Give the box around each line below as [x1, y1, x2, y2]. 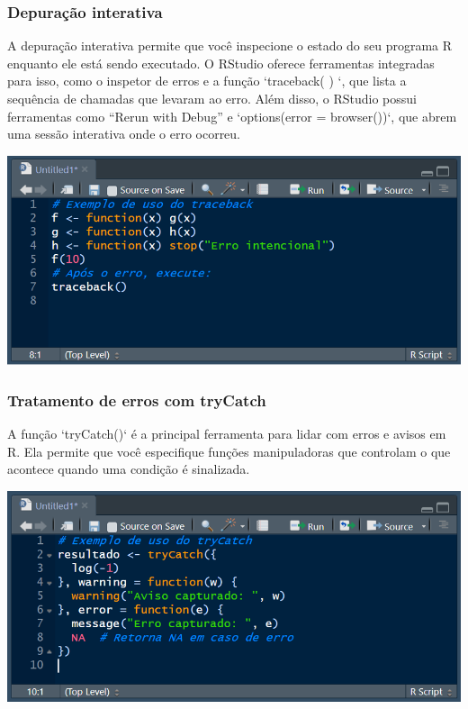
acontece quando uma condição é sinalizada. [7, 459, 250, 478]
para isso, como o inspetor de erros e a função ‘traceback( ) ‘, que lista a [7, 71, 407, 90]
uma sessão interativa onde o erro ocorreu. [7, 124, 241, 143]
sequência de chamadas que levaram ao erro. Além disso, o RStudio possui [7, 89, 417, 107]
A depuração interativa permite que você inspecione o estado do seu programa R [7, 36, 453, 55]
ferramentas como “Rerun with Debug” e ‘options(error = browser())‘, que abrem [7, 106, 457, 125]
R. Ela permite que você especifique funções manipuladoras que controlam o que [7, 441, 451, 460]
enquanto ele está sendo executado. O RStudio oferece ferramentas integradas [7, 53, 435, 72]
